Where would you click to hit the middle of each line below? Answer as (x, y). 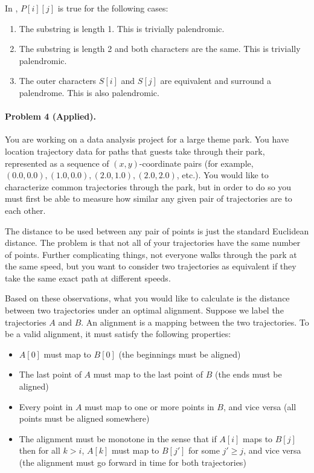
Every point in (46, 406)
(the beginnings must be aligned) (180, 354)
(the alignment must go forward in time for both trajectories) (133, 462)
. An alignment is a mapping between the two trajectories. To (195, 322)
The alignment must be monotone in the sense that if (118, 438)
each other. (25, 210)
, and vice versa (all (260, 406)
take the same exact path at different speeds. (88, 278)
